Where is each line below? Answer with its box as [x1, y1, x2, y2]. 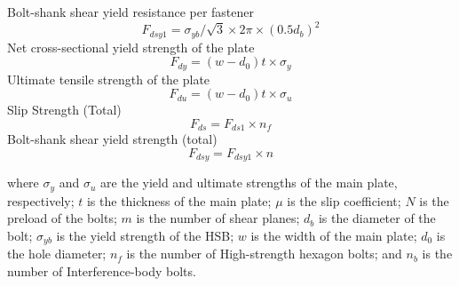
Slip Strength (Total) [7, 100, 122, 119]
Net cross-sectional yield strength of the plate [7, 37, 255, 56]
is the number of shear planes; [136, 209, 300, 227]
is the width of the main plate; [250, 226, 417, 244]
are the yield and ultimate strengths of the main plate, [100, 173, 398, 192]
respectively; [7, 191, 75, 210]
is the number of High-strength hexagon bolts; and [126, 244, 402, 263]
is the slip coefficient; [287, 191, 401, 210]
